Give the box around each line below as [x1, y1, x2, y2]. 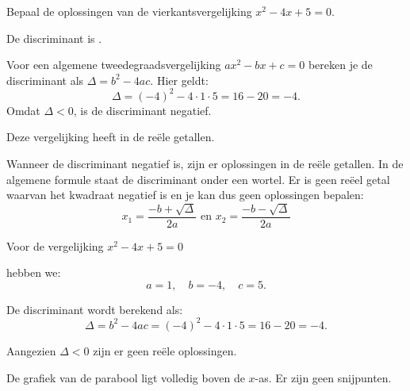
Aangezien [6, 342, 56, 358]
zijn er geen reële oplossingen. [93, 342, 237, 358]
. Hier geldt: [150, 71, 209, 88]
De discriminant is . [6, 29, 102, 46]
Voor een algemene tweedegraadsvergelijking [6, 56, 221, 73]
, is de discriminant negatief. [73, 102, 212, 118]
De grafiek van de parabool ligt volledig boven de [6, 369, 245, 385]
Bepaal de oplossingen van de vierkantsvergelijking [6, 3, 252, 19]
